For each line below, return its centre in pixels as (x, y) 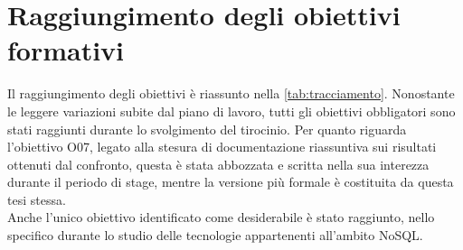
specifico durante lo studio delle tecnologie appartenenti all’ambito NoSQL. (215, 235)
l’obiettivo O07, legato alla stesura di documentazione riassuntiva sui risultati (222, 147)
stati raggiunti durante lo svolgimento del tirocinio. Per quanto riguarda (207, 129)
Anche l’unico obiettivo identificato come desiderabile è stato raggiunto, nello (221, 217)
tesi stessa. (37, 199)
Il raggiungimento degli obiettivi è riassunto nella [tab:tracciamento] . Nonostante (231, 93)
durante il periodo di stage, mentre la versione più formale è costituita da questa (231, 182)
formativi (66, 50)
